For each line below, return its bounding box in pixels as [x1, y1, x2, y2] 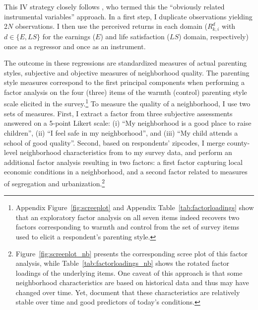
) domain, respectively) [178, 31, 249, 41]
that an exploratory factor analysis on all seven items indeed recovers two [15, 212, 240, 222]
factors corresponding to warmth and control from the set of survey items [15, 222, 239, 232]
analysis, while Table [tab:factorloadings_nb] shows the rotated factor [15, 258, 230, 268]
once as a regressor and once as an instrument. [4, 41, 146, 51]
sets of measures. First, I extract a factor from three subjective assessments [4, 108, 233, 118]
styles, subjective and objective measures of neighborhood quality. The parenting [4, 67, 250, 77]
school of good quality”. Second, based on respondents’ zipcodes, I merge [4, 137, 225, 148]
